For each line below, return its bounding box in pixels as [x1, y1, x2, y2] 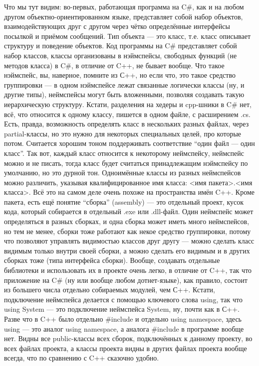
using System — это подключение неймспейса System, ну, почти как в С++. [4, 304, 240, 314]
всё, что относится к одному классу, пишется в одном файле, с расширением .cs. [4, 109, 251, 119]
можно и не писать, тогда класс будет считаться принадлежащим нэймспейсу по [4, 157, 248, 168]
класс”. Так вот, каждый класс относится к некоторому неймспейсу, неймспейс [4, 147, 244, 158]
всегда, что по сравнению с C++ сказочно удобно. [4, 353, 159, 363]
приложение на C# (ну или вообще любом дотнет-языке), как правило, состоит [4, 274, 248, 285]
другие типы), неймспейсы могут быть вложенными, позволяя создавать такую [4, 89, 245, 100]
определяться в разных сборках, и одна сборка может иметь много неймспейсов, [4, 216, 250, 227]
